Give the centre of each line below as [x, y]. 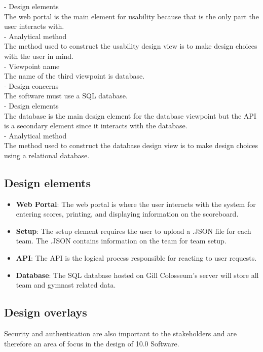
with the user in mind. [39, 56]
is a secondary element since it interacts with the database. [96, 126]
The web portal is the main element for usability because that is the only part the [131, 16]
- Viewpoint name [32, 66]
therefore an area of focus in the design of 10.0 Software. [92, 343]
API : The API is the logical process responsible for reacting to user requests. [136, 258]
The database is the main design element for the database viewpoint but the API [130, 115]
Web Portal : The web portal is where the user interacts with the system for [136, 204]
